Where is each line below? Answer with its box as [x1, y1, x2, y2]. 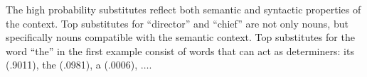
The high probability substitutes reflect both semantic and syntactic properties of [6, 2, 361, 16]
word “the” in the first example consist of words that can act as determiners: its [6, 43, 354, 58]
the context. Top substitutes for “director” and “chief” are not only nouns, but [6, 16, 349, 30]
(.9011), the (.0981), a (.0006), [6, 57, 138, 72]
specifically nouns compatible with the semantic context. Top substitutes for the [6, 30, 355, 45]
